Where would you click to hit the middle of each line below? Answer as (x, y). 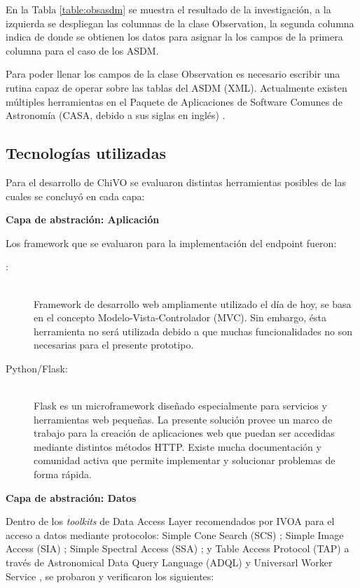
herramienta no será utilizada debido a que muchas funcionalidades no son (193, 331)
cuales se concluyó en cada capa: (75, 196)
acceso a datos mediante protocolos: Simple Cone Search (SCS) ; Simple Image (175, 534)
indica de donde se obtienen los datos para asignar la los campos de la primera (174, 37)
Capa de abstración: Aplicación (83, 219)
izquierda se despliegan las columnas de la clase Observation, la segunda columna (180, 23)
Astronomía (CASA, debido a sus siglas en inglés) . (116, 115)
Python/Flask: (37, 368)
